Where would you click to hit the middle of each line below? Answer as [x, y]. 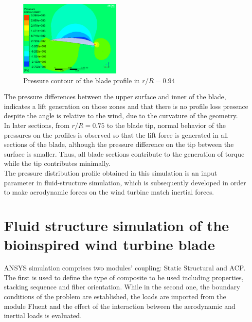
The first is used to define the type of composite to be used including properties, [124, 277]
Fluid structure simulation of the [117, 225]
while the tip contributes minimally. [57, 163]
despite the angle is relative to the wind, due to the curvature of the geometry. [121, 116]
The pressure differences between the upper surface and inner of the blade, [115, 97]
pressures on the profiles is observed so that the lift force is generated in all [116, 134]
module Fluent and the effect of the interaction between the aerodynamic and [120, 306]
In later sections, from [37, 125]
